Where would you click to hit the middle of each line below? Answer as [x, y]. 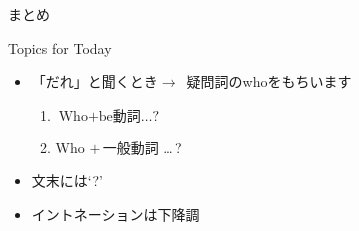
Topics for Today [60, 47]
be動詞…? [129, 116]
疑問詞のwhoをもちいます [269, 81]
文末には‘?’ [67, 180]
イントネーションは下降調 [115, 213]
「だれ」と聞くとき [94, 81]
